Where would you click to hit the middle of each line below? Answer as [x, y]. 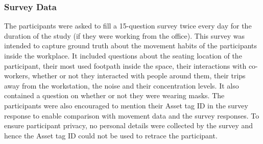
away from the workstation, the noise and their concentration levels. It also [122, 85]
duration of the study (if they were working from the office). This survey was [125, 35]
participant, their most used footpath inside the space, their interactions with [125, 65]
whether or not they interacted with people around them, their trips [139, 76]
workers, [17, 76]
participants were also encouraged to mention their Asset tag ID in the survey [126, 105]
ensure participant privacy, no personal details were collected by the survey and [129, 125]
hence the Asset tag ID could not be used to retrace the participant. [111, 135]
